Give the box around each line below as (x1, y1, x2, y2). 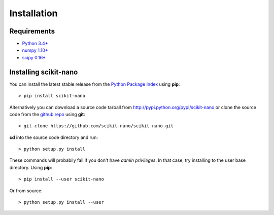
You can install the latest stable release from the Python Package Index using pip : (9, 81, 180, 87)
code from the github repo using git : (9, 111, 86, 117)
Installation (9, 8, 58, 19)
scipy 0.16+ (22, 54, 46, 60)
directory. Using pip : (9, 164, 53, 170)
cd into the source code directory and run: (9, 134, 98, 140)
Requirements (9, 27, 55, 35)
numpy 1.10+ (22, 47, 48, 53)
